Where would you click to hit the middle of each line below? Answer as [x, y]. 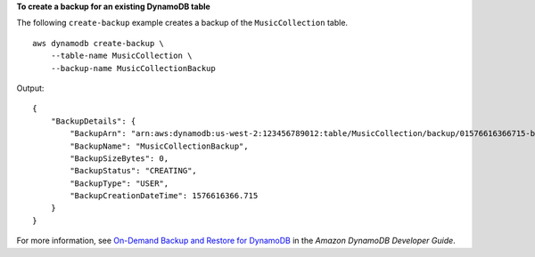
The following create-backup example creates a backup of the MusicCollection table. [182, 23]
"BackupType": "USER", [119, 183]
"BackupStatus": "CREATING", [134, 171]
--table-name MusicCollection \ [121, 56]
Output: [30, 88]
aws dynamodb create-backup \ [99, 43]
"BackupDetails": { [93, 121]
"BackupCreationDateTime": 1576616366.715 [164, 196]
